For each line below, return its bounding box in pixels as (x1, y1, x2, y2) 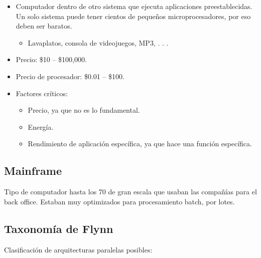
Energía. (28, 121, 54, 132)
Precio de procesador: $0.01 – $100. (16, 71, 125, 81)
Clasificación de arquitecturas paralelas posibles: (4, 244, 153, 254)
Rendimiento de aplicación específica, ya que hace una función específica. (28, 138, 252, 149)
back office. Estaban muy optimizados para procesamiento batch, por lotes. (4, 196, 235, 206)
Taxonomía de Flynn (4, 220, 113, 236)
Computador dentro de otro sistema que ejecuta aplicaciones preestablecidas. (16, 1, 252, 11)
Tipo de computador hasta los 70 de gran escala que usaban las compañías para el (4, 186, 257, 197)
